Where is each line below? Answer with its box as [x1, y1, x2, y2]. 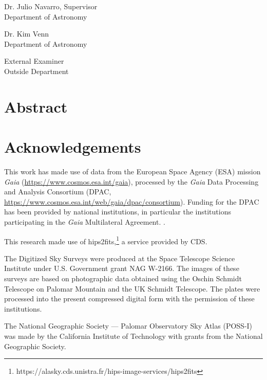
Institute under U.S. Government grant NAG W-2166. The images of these [4, 263, 239, 274]
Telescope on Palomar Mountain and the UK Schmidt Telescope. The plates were [4, 283, 260, 294]
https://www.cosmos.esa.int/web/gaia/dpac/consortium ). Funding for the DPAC [4, 196, 259, 207]
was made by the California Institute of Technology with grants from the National [4, 331, 263, 341]
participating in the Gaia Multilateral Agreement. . [4, 216, 165, 227]
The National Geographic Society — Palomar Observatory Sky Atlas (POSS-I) [4, 320, 253, 331]
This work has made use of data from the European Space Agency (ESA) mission [4, 166, 261, 177]
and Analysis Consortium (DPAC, [4, 186, 111, 197]
